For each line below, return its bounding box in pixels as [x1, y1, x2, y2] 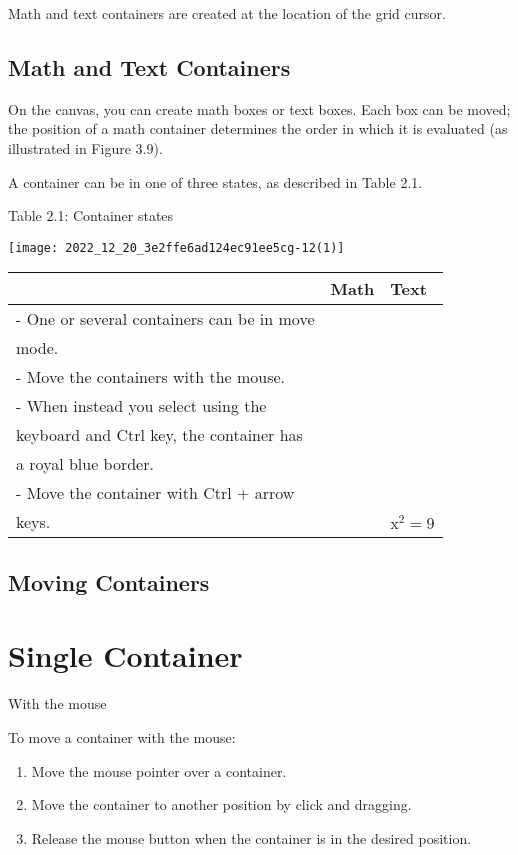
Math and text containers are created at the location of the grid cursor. [8, 3, 446, 23]
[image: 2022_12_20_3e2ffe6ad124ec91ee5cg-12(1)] [8, 240, 345, 255]
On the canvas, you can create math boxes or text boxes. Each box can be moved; [8, 98, 511, 119]
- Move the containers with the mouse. [16, 365, 286, 389]
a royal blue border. [16, 452, 154, 476]
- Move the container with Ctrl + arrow [16, 481, 295, 505]
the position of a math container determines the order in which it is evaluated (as [8, 118, 508, 139]
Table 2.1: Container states [8, 205, 174, 226]
